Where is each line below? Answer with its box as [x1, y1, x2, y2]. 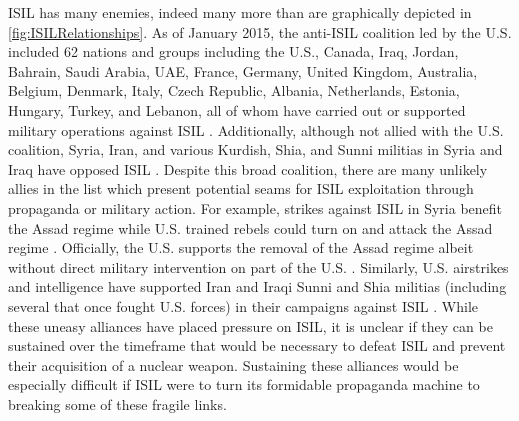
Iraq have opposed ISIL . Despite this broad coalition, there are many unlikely [8, 158, 488, 179]
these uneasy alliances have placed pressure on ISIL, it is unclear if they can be [8, 315, 493, 336]
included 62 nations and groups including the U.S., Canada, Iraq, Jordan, [8, 41, 459, 62]
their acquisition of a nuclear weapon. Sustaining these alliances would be [8, 354, 459, 375]
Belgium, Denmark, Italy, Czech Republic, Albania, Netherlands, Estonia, [8, 80, 460, 101]
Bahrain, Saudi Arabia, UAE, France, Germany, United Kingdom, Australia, [8, 60, 478, 81]
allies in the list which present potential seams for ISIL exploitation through [8, 178, 474, 199]
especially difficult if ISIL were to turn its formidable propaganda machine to [8, 374, 480, 395]
